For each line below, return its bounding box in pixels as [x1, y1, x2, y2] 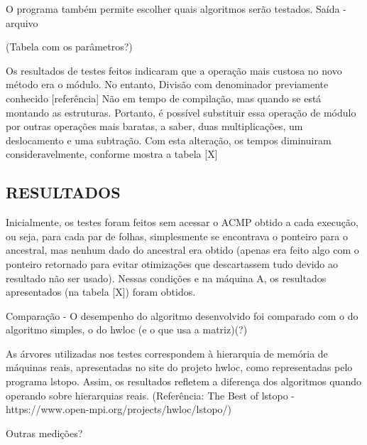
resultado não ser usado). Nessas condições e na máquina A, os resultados [6, 270, 327, 285]
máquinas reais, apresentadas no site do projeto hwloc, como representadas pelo [6, 360, 353, 375]
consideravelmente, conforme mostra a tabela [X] [6, 146, 218, 161]
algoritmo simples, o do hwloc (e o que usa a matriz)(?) [6, 322, 248, 337]
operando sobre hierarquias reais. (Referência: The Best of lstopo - [6, 387, 295, 402]
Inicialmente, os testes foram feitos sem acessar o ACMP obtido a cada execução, [6, 215, 358, 230]
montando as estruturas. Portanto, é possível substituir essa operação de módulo [6, 104, 356, 119]
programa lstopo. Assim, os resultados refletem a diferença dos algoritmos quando [6, 374, 361, 389]
